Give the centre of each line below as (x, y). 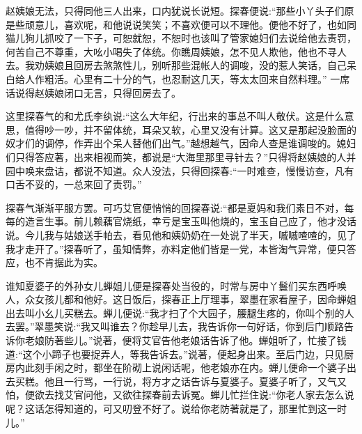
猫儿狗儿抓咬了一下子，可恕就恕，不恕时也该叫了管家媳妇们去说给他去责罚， (181, 38)
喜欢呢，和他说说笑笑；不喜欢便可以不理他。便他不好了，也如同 (210, 24)
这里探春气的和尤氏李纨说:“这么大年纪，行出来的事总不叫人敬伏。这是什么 (175, 116)
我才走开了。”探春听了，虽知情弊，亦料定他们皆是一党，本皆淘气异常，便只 (176, 248)
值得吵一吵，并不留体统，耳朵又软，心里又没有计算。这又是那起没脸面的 (190, 129)
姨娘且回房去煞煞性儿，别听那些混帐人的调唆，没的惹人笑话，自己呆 (200, 65)
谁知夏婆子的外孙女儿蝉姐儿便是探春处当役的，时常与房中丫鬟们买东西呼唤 (176, 285)
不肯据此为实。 (69, 262)
